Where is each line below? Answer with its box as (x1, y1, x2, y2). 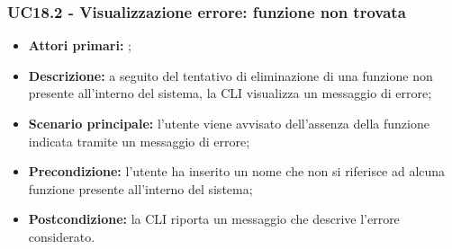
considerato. (28, 227, 95, 245)
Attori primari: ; (28, 36, 131, 55)
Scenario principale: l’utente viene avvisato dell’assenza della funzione (28, 114, 429, 132)
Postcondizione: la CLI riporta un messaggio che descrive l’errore (28, 209, 400, 228)
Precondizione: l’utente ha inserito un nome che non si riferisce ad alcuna (28, 162, 446, 181)
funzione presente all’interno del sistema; (28, 179, 253, 198)
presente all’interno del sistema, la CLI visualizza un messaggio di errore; (28, 84, 432, 102)
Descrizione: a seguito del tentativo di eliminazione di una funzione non (28, 66, 433, 84)
